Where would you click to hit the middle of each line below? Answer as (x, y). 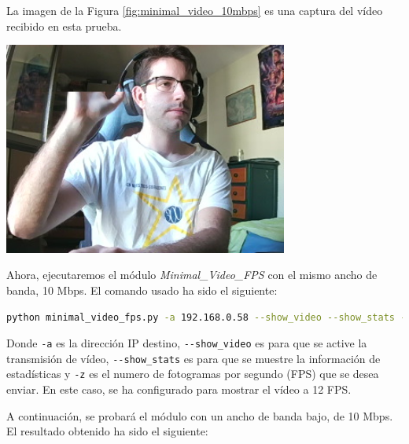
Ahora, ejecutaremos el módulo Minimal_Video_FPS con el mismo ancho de (192, 275)
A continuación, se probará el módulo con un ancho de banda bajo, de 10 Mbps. (200, 415)
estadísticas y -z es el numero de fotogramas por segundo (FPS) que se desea (193, 374)
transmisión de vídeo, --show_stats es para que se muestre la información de (193, 358)
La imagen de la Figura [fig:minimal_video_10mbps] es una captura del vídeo (195, 10)
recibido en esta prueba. (64, 26)
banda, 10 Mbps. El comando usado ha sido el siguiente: (142, 290)
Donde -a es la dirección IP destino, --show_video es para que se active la (187, 343)
